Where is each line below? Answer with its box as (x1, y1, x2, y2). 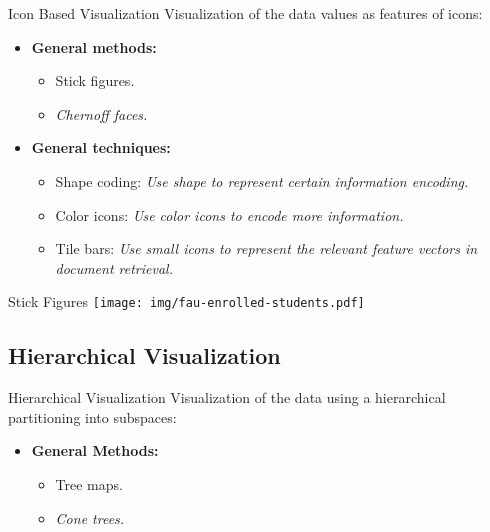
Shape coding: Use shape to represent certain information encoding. (55, 170, 469, 191)
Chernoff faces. (55, 103, 148, 124)
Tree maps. (55, 473, 123, 494)
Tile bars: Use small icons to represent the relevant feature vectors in (55, 238, 478, 259)
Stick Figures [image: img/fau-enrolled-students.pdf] (8, 291, 365, 312)
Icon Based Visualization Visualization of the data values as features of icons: (8, 3, 483, 23)
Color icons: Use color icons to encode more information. (55, 204, 404, 225)
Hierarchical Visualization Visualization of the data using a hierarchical (8, 387, 446, 408)
